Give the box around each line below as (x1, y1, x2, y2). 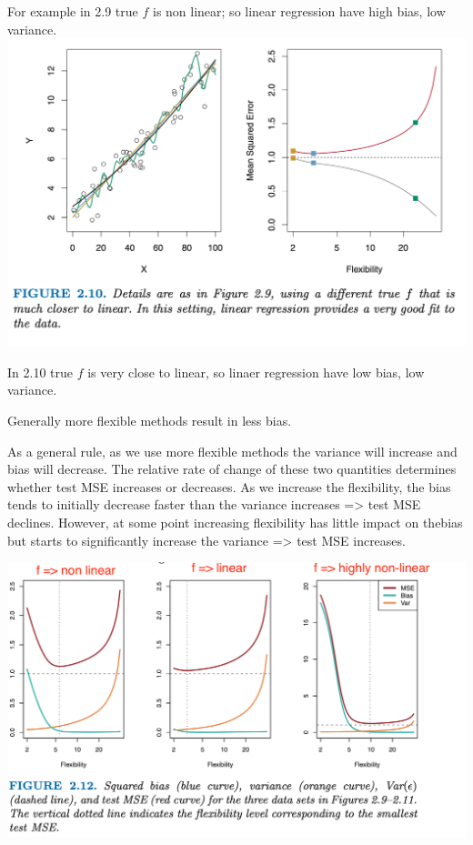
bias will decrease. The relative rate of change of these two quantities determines (7, 459, 457, 478)
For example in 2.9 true (7, 2, 138, 20)
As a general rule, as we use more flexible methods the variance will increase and (7, 441, 458, 460)
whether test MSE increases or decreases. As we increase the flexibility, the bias (7, 477, 451, 496)
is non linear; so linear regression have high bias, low (152, 2, 446, 20)
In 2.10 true (7, 362, 73, 381)
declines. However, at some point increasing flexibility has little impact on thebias (7, 513, 463, 532)
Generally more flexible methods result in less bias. (7, 411, 292, 430)
